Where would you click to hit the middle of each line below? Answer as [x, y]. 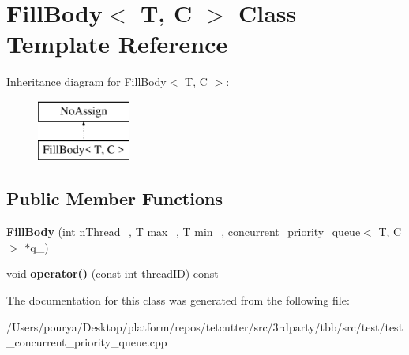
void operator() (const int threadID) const [113, 273]
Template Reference [117, 44]
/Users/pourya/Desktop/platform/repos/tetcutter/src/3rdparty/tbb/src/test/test [205, 326]
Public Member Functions [114, 198]
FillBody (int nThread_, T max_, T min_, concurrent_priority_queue [184, 232]
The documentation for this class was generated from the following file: [178, 300]
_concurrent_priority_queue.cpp [87, 342]
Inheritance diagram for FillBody [86, 82]
